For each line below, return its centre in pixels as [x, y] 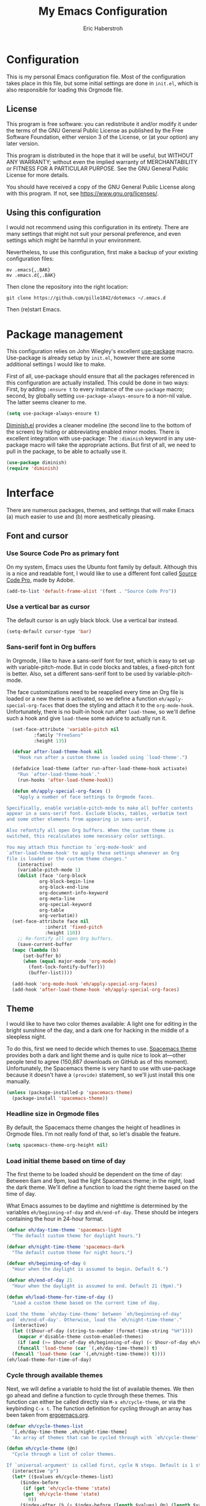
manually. [18, 1081]
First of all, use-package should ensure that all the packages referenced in [101, 376]
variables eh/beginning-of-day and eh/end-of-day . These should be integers [103, 1212]
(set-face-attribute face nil [50, 922]
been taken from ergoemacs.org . [48, 1414]
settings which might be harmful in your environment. [74, 240]
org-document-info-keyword [74, 893]
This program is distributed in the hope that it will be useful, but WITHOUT [100, 155]
